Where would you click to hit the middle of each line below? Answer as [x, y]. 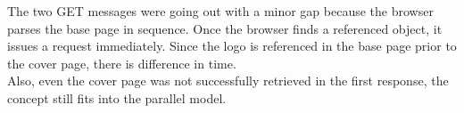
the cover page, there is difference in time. [122, 63]
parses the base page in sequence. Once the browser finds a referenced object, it [225, 28]
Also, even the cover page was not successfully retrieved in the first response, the [228, 81]
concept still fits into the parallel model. [117, 97]
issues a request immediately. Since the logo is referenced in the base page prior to [232, 46]
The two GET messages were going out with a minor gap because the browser [220, 11]
